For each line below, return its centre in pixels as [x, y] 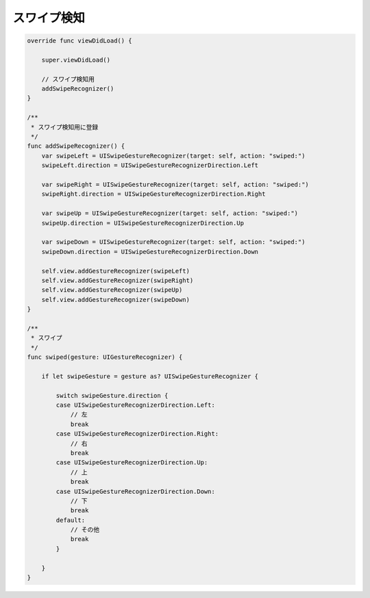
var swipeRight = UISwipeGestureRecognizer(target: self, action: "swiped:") [175, 185]
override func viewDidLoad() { [80, 41]
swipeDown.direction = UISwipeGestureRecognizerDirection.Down [150, 251]
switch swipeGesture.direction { [112, 395]
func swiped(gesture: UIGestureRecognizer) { [105, 357]
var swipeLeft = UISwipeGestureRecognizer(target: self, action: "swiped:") [173, 155]
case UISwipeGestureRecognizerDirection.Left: [135, 405]
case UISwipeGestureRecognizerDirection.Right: [137, 434]
